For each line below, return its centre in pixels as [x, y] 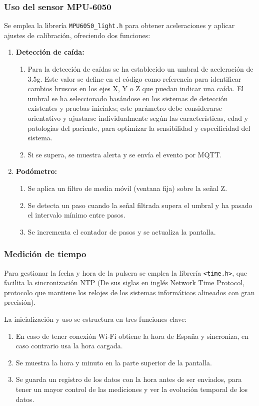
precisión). [20, 302]
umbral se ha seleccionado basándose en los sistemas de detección [128, 98]
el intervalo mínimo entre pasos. [76, 215]
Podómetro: [36, 171]
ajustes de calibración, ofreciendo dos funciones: [77, 35]
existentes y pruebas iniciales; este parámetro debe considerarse [125, 108]
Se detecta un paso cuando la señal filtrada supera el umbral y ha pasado [140, 205]
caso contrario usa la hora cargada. [69, 346]
